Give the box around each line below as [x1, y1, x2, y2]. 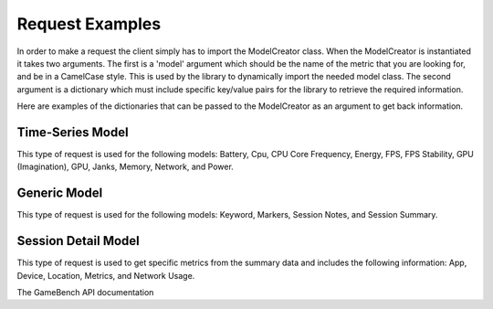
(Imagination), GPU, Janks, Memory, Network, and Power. [16, 161, 235, 173]
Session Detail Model [16, 233, 141, 249]
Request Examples [16, 14, 162, 34]
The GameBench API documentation [16, 287, 154, 297]
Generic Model [16, 186, 103, 201]
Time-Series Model [16, 124, 129, 140]
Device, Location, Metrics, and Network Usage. [16, 270, 195, 281]
